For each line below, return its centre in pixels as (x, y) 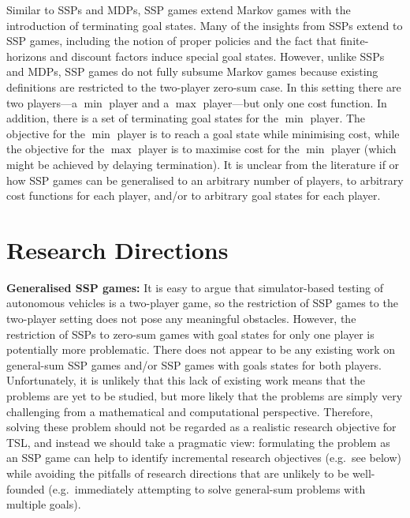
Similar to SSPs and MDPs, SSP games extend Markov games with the (179, 9)
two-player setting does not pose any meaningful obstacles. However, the (181, 319)
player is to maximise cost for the (219, 149)
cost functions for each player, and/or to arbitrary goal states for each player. (194, 195)
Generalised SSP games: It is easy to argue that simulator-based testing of (195, 287)
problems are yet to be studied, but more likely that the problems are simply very (205, 396)
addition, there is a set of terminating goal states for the (142, 118)
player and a (139, 102)
